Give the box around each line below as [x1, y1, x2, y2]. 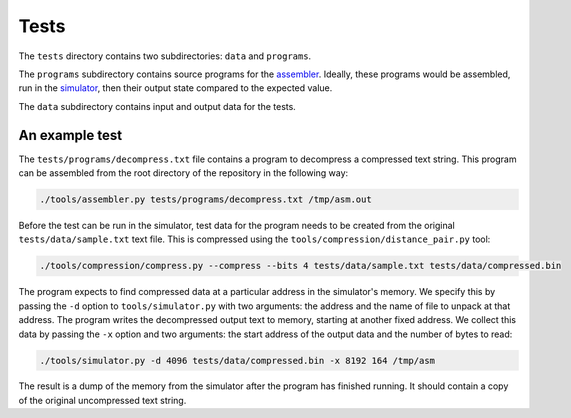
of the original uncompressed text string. [18, 394, 187, 406]
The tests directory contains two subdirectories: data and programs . [18, 50, 312, 62]
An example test [18, 126, 123, 144]
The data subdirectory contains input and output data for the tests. [18, 100, 297, 112]
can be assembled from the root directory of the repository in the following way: [18, 167, 349, 179]
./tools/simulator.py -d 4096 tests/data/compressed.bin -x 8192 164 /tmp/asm [39, 355, 435, 366]
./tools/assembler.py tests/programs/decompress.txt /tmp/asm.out [39, 194, 372, 205]
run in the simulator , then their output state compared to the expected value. [18, 82, 333, 94]
